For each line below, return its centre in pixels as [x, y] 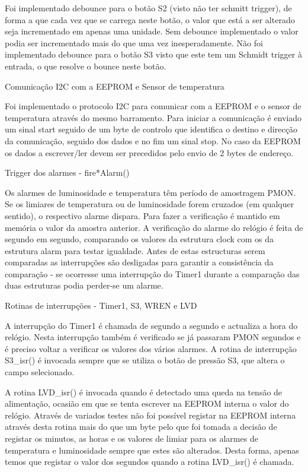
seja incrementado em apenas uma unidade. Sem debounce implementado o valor [152, 31]
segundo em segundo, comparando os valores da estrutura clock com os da [139, 239]
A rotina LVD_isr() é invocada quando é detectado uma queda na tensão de [144, 392]
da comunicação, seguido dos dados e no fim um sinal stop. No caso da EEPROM [153, 140]
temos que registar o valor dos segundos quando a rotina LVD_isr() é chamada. [150, 462]
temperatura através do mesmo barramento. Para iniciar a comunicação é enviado [153, 117]
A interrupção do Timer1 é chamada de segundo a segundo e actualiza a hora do [151, 325]
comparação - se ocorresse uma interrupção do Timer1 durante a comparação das [152, 273]
